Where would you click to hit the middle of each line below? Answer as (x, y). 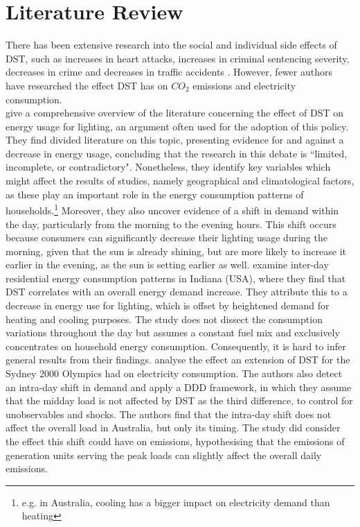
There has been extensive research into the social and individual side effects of (171, 45)
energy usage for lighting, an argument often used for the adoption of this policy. (177, 126)
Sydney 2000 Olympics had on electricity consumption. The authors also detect (174, 373)
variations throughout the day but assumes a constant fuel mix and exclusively (173, 332)
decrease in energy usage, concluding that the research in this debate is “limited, (177, 153)
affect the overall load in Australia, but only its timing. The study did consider (173, 427)
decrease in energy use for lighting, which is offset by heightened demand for (168, 305)
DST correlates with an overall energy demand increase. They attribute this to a (177, 292)
